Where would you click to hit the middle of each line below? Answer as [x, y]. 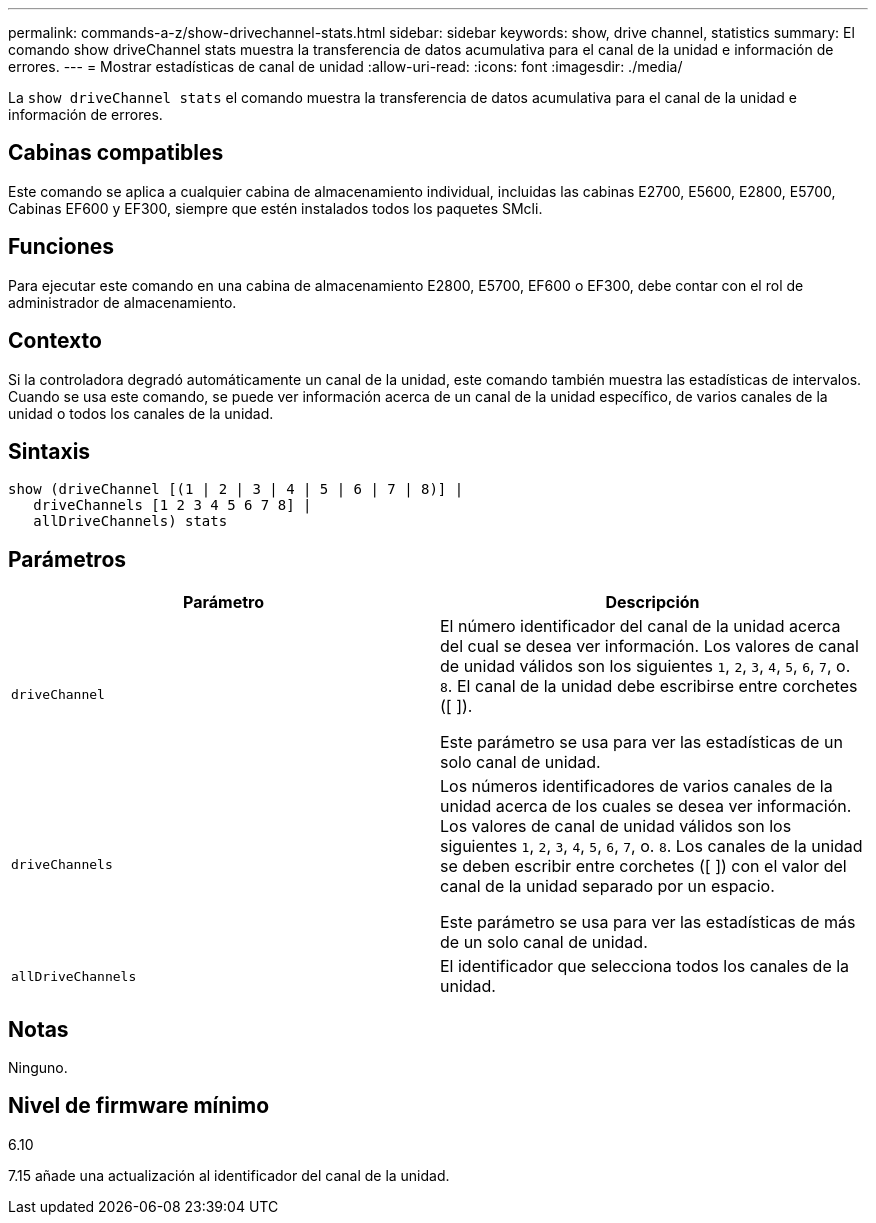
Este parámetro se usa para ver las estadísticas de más [648, 922]
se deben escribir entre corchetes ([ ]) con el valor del [643, 866]
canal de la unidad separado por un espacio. [607, 886]
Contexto [55, 341]
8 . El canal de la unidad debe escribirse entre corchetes [649, 686]
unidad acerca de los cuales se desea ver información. [646, 806]
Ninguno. [38, 1068]
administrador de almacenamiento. [122, 302]
